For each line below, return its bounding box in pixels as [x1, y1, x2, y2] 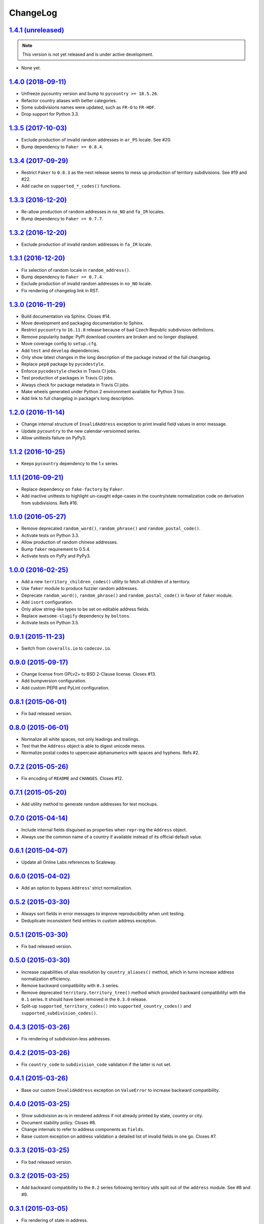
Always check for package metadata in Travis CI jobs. [21, 382, 130, 388]
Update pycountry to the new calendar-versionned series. [21, 428, 141, 434]
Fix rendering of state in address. [21, 1217, 88, 1223]
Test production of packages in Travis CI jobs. [21, 375, 114, 381]
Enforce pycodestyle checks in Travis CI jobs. [21, 368, 117, 374]
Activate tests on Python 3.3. [21, 532, 80, 538]
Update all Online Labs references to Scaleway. [21, 859, 117, 865]
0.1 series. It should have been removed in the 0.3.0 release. [21, 996, 148, 1002]
